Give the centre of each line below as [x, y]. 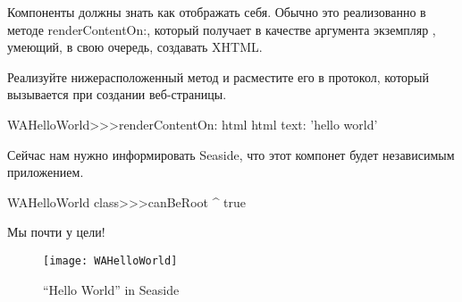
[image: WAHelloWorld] [110, 260]
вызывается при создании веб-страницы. [117, 94]
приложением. [46, 172]
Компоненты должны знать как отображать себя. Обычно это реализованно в [217, 12]
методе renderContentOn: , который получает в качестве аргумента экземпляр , [222, 29]
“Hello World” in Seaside [111, 289]
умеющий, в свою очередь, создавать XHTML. [135, 47]
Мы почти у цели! [56, 232]
